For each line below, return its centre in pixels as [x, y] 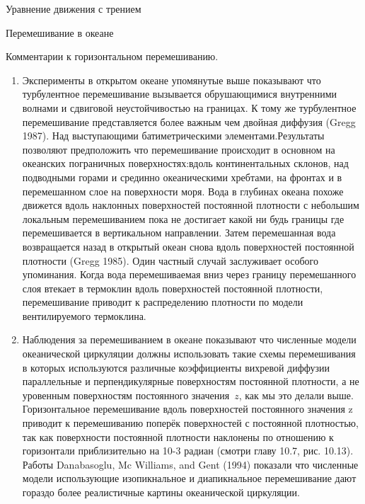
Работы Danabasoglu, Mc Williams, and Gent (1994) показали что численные [190, 464]
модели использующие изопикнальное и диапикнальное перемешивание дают [189, 478]
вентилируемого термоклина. [84, 315]
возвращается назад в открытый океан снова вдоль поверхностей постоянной [188, 246]
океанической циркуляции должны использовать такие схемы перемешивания [189, 354]
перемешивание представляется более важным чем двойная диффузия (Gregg [189, 121]
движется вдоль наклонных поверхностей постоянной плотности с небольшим [191, 205]
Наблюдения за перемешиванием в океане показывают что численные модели [189, 339]
